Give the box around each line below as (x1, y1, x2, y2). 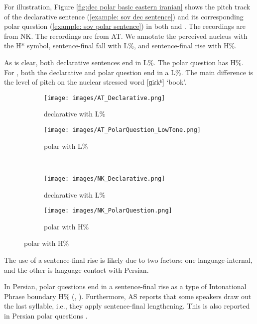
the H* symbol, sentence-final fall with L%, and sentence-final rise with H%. (4, 40, 237, 51)
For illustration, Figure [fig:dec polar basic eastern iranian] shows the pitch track (4, 1, 251, 11)
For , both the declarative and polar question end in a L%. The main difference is (4, 67, 254, 77)
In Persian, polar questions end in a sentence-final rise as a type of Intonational (4, 281, 247, 292)
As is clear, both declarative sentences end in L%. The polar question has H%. (4, 57, 244, 67)
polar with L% (44, 140, 88, 151)
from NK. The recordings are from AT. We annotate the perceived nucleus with (4, 30, 248, 41)
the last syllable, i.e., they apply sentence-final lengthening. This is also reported (4, 301, 250, 311)
